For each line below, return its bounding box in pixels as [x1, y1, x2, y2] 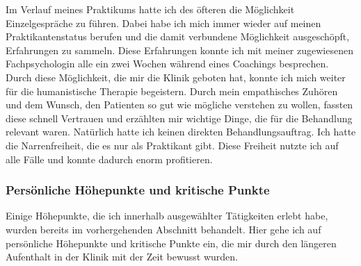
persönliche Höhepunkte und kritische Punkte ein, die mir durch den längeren [6, 235, 337, 250]
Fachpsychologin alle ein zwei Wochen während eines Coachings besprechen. [6, 56, 329, 71]
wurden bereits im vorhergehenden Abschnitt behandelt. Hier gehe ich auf [6, 222, 321, 236]
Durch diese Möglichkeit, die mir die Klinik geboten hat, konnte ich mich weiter [6, 69, 346, 84]
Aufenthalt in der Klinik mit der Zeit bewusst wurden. [6, 249, 238, 264]
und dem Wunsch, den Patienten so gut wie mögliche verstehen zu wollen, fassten [6, 97, 353, 112]
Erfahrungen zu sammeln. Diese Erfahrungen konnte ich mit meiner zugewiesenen [6, 42, 353, 57]
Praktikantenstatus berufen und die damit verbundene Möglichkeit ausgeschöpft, [6, 29, 350, 44]
